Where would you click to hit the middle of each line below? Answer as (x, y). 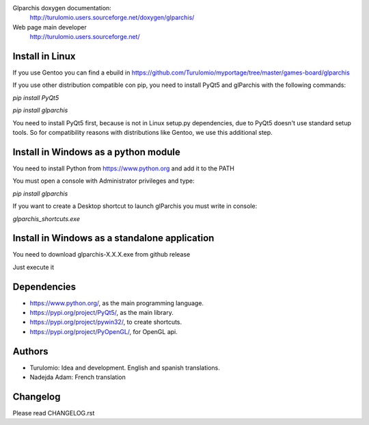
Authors (30, 351)
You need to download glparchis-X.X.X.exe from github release (101, 255)
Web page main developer (50, 27)
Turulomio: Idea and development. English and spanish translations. (125, 368)
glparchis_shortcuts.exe (46, 218)
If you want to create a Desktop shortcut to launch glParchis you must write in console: (135, 206)
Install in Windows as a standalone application (113, 239)
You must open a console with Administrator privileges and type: (104, 181)
